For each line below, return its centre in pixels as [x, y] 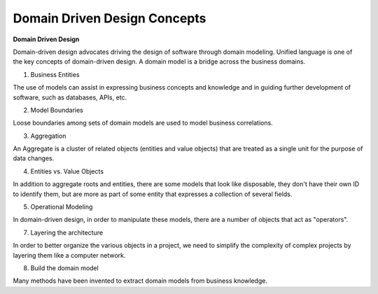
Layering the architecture [67, 232]
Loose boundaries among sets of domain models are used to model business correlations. [143, 123]
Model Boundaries [57, 110]
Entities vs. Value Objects [67, 171]
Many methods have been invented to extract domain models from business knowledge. [140, 281]
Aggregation [48, 136]
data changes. [34, 158]
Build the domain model [65, 268]
